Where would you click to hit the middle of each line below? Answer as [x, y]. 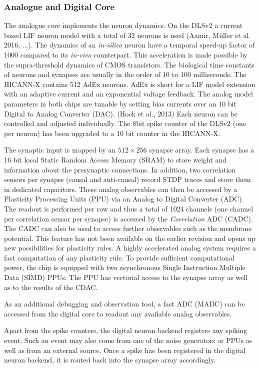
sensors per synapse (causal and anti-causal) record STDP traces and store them [127, 179]
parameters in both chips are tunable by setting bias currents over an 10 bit [120, 103]
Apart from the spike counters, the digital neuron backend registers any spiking [126, 330]
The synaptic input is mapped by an [60, 150]
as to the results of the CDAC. [51, 287]
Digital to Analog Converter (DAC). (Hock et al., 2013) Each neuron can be [121, 113]
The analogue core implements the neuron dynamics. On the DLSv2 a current [123, 25]
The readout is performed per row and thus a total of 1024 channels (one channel [129, 208]
